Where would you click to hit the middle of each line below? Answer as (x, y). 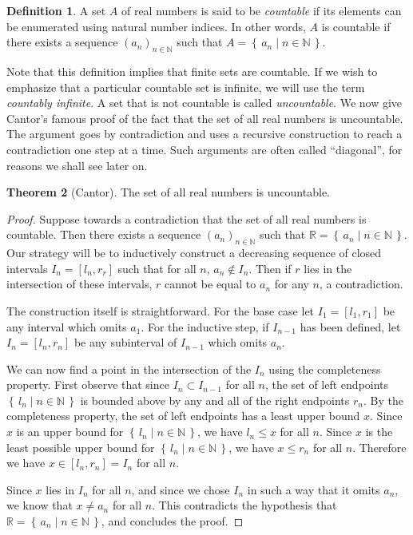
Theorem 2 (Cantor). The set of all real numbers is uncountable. (168, 192)
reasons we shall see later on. (77, 165)
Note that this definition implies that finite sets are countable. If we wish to (192, 71)
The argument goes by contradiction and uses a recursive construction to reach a (205, 134)
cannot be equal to (210, 284)
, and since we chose (181, 489)
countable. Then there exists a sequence (104, 234)
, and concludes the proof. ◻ (172, 521)
